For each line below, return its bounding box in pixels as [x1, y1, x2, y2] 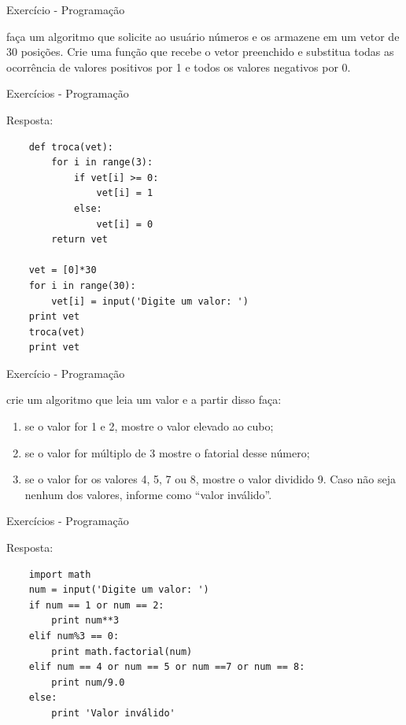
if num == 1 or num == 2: [28, 599, 164, 611]
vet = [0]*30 [28, 264, 97, 276]
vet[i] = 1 [96, 187, 153, 199]
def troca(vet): [28, 141, 114, 153]
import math [28, 568, 91, 580]
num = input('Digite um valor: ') [28, 584, 209, 596]
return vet [51, 234, 108, 246]
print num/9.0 [51, 676, 125, 688]
